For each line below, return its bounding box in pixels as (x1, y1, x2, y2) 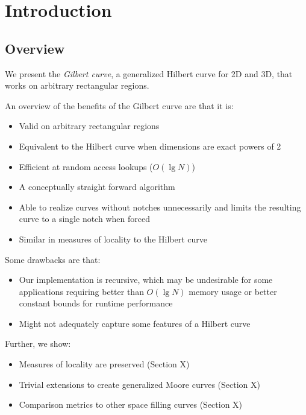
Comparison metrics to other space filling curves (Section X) (19, 398, 243, 411)
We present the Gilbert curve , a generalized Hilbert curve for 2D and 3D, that (5, 67, 293, 80)
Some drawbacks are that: (5, 253, 101, 265)
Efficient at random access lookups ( (19, 160, 153, 173)
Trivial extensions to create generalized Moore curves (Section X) (19, 378, 260, 390)
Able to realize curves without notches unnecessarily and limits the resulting (19, 200, 301, 213)
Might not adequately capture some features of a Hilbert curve (19, 317, 251, 329)
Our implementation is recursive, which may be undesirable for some (19, 273, 273, 286)
